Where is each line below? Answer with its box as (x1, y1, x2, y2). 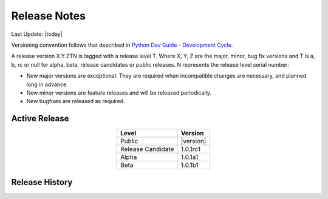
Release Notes (11, 9, 86, 22)
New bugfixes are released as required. (26, 98, 125, 105)
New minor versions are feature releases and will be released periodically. (26, 89, 212, 96)
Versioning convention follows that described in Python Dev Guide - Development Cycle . (11, 41, 233, 49)
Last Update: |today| (11, 30, 63, 38)
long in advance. (26, 81, 68, 88)
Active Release (11, 113, 69, 124)
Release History (11, 177, 73, 187)
